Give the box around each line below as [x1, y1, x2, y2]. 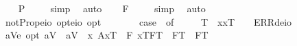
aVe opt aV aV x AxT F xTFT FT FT [5, 28, 209, 42]
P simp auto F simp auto [18, 1, 206, 15]
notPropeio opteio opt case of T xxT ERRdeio [5, 14, 292, 28]
